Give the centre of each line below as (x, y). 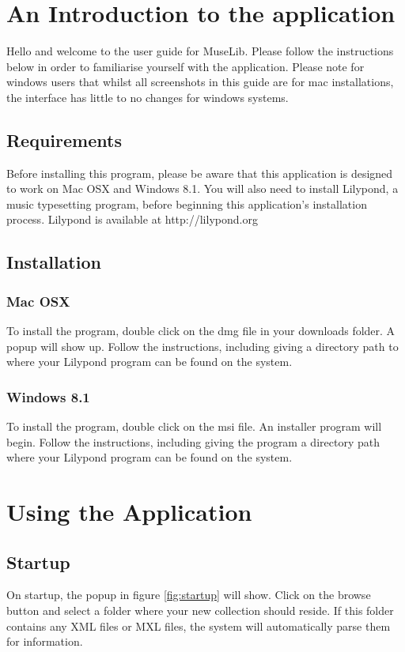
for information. (45, 641)
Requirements (64, 139)
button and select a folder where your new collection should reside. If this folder (200, 611)
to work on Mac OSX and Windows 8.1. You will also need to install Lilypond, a (202, 188)
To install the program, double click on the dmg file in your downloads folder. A (201, 331)
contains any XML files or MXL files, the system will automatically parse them (199, 626)
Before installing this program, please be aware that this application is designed (200, 173)
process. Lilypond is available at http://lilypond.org (132, 219)
